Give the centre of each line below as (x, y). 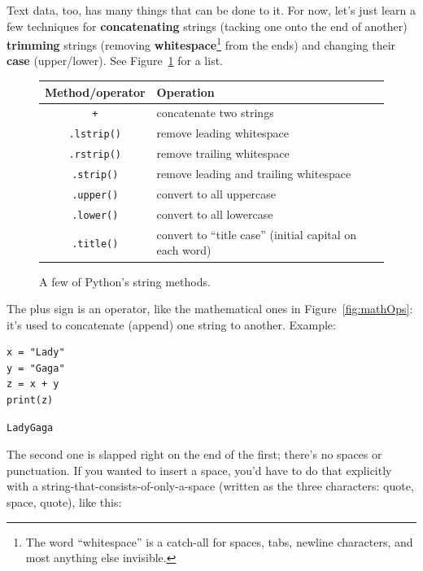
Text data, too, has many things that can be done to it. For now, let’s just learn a (211, 10)
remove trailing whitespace (223, 153)
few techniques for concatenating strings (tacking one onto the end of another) (207, 26)
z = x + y (33, 384)
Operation (185, 92)
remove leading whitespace (222, 133)
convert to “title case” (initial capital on (257, 234)
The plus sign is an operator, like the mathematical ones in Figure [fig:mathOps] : (210, 309)
